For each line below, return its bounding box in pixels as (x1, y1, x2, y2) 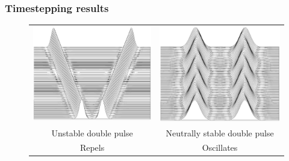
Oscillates (202, 141, 238, 154)
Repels (79, 141, 105, 154)
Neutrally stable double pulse (166, 126, 274, 139)
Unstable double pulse (51, 126, 133, 139)
